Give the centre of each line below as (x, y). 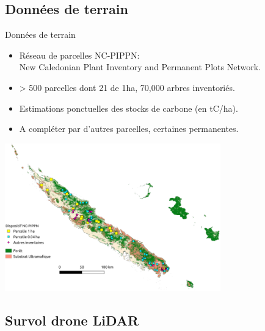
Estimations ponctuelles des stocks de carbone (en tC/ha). (129, 108)
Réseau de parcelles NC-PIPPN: (79, 55)
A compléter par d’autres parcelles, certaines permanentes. (129, 129)
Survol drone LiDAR (72, 320)
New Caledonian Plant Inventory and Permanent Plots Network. (140, 67)
